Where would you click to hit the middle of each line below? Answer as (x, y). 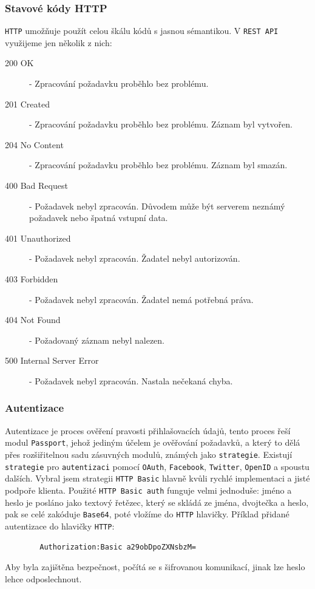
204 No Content (34, 144)
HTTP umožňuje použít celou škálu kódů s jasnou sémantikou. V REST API (142, 31)
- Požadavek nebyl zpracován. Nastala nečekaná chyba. (131, 380)
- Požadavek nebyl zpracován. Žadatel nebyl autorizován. (135, 258)
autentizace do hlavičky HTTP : (60, 526)
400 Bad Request (36, 186)
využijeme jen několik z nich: (59, 42)
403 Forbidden (32, 279)
